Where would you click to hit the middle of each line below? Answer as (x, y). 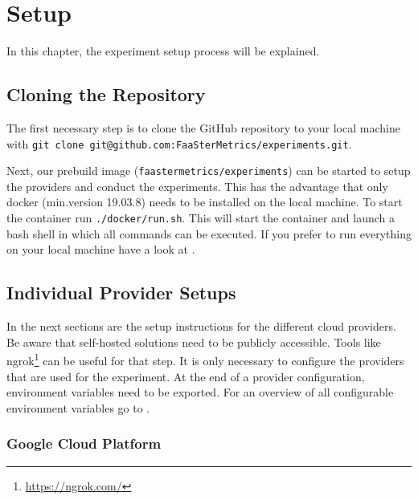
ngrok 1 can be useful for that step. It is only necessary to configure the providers (205, 359)
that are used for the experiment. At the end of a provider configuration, (186, 376)
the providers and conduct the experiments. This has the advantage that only (197, 186)
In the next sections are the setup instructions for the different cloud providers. (201, 326)
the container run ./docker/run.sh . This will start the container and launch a (201, 218)
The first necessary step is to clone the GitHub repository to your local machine (203, 127)
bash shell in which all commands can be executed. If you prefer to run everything (209, 233)
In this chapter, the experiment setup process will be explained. (163, 51)
